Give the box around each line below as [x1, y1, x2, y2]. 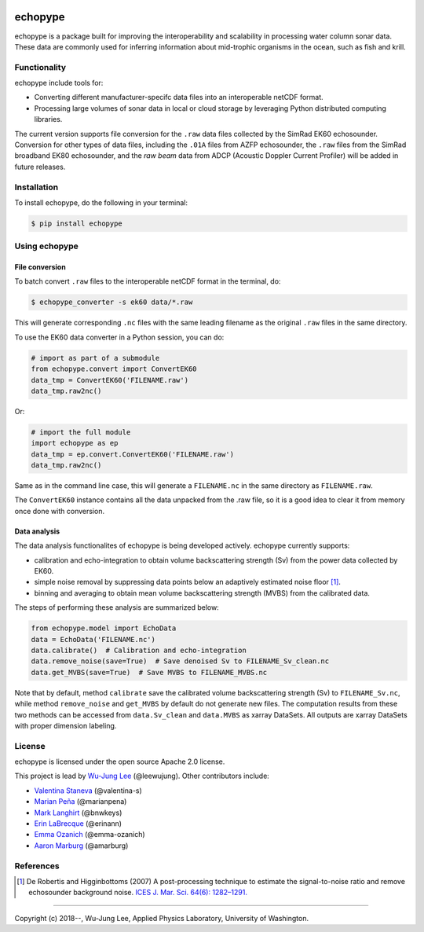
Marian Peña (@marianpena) [34, 797, 127, 806]
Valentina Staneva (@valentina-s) [34, 786, 143, 795]
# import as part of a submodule [31, 354, 160, 362]
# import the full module [31, 427, 131, 436]
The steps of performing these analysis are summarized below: [14, 603, 219, 612]
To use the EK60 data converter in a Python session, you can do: [14, 332, 225, 342]
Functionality [14, 61, 67, 72]
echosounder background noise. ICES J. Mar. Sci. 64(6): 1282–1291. [28, 888, 247, 897]
